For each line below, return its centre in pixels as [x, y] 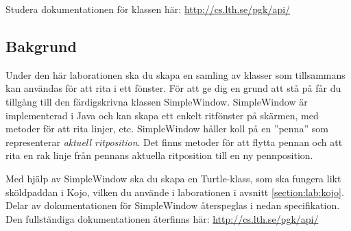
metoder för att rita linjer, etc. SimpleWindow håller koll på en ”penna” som [167, 129]
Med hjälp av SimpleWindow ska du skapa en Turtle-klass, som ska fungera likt [173, 178]
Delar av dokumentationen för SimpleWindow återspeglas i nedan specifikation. [173, 205]
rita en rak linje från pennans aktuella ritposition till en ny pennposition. [159, 155]
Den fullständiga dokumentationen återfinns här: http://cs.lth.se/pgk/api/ [162, 218]
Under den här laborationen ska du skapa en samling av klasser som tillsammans [175, 74]
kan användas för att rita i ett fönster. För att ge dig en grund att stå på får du [173, 88]
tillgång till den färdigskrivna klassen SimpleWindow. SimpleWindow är [157, 101]
